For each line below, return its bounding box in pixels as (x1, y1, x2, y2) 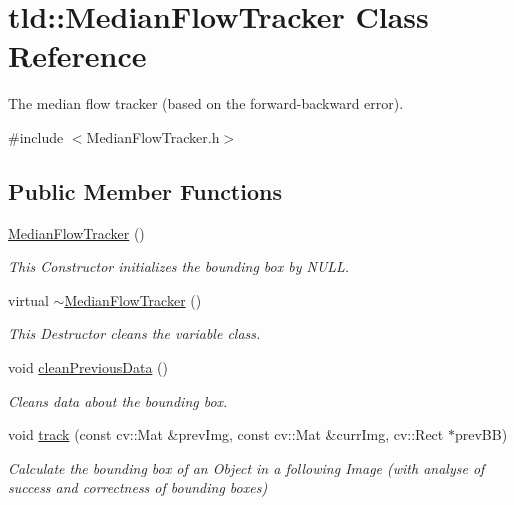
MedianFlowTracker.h (86, 126, 220, 147)
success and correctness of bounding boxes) (8, 477, 268, 498)
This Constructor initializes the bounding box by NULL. (8, 256, 350, 277)
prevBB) (454, 424, 508, 445)
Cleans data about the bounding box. (8, 390, 228, 411)
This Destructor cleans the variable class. (8, 323, 261, 344)
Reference (8, 35, 147, 76)
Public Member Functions (8, 175, 282, 206)
